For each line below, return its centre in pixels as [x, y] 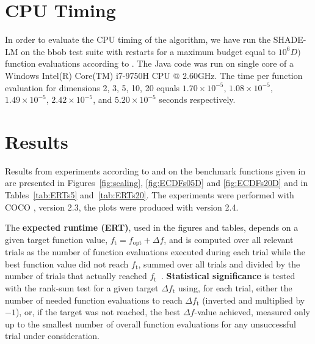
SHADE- [290, 39]
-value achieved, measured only [252, 312]
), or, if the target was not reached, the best [98, 312]
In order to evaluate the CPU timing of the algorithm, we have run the [138, 39]
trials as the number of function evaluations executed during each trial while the [155, 252]
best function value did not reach [67, 264]
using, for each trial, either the [235, 288]
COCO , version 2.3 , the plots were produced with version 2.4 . [122, 207]
